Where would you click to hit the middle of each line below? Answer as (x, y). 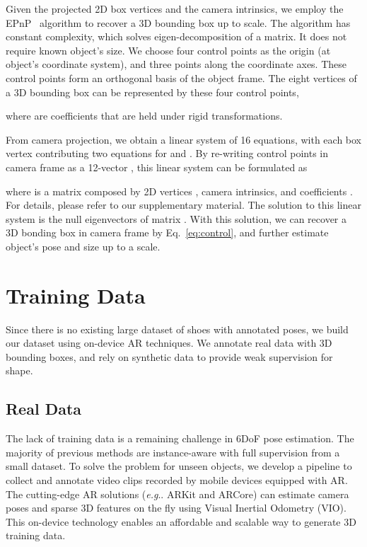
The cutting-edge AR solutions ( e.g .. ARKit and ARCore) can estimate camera (177, 494)
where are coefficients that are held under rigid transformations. (144, 116)
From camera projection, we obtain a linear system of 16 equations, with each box (184, 139)
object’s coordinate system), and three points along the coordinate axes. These (176, 64)
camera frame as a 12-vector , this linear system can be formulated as (157, 167)
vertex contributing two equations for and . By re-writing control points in (167, 153)
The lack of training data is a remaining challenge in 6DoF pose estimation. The (180, 438)
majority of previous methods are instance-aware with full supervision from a (173, 452)
